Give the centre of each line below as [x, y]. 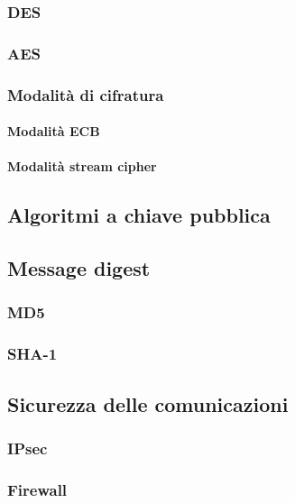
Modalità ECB [54, 131]
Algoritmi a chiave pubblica [139, 215]
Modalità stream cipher [82, 166]
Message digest [79, 268]
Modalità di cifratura [86, 94]
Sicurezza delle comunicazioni [148, 403]
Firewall [37, 489]
